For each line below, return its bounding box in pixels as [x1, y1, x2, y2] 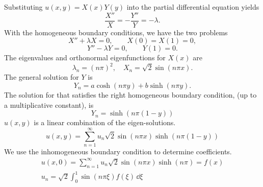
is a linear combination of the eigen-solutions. [34, 117, 176, 128]
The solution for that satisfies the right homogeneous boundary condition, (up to [4, 89, 257, 100]
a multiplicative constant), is [4, 99, 94, 110]
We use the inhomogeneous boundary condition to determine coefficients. [4, 146, 232, 156]
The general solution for [4, 72, 79, 82]
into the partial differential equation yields [126, 2, 259, 12]
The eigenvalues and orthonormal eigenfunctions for [4, 52, 166, 63]
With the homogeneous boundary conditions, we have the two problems [4, 27, 228, 37]
